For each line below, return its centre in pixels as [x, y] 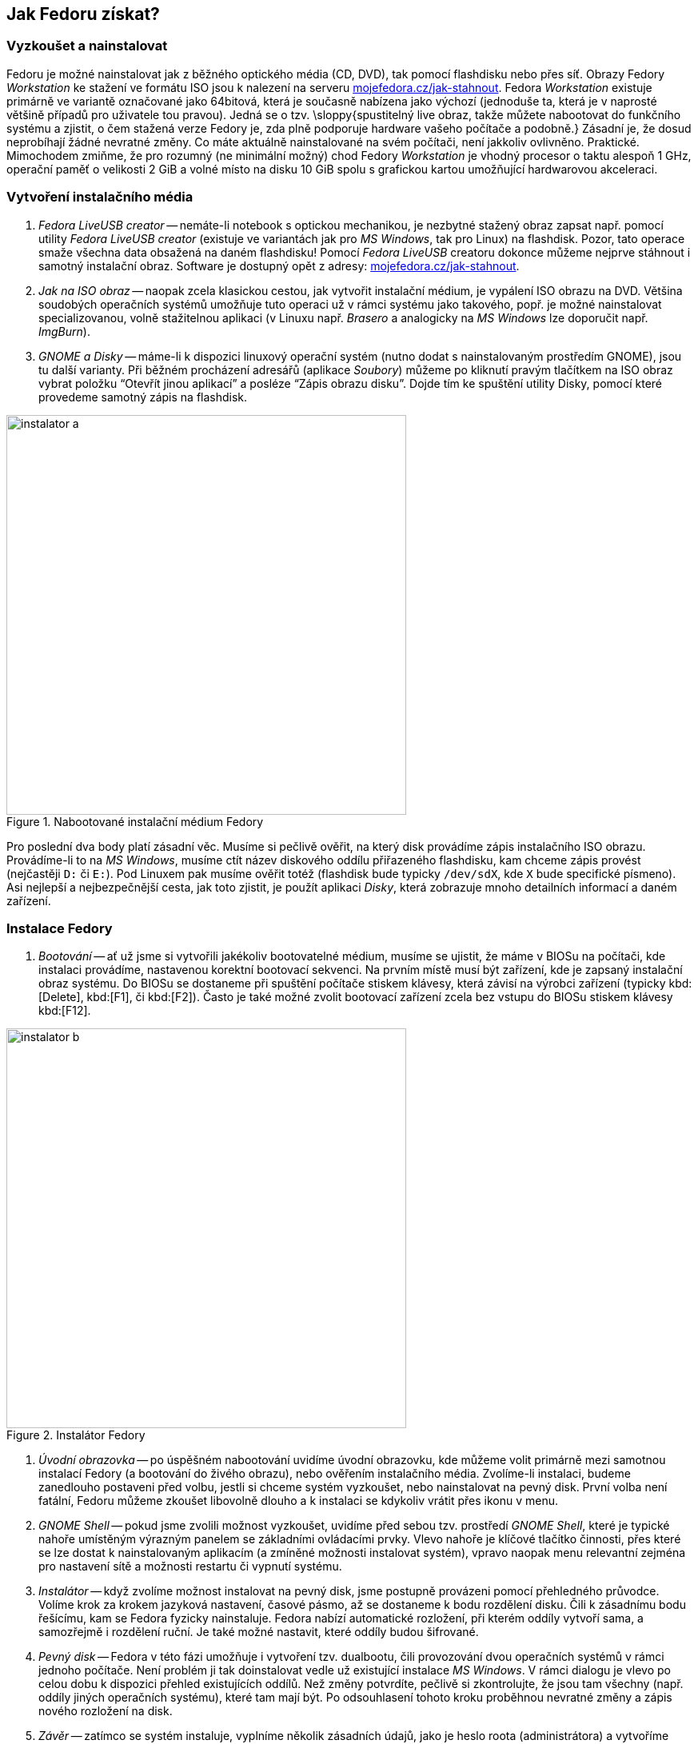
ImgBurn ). [64, 331]
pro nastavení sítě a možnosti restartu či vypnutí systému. [190, 1566]
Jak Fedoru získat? [83, 14]
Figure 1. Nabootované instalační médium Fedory [135, 821]
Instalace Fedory [60, 928]
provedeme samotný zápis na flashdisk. [143, 397]
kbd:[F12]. [65, 1011]
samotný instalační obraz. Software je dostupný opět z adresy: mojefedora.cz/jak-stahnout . [279, 265]
